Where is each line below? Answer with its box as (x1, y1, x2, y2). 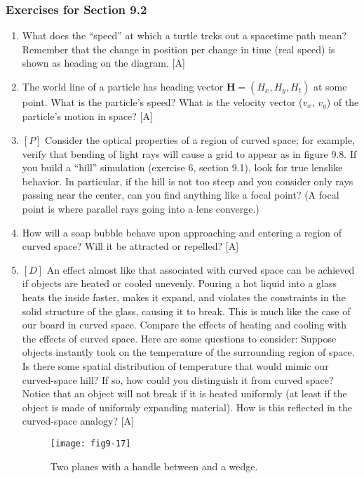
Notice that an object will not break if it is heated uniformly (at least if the (22, 386, 347, 401)
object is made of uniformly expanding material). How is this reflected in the (22, 399, 352, 414)
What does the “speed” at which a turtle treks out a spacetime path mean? (22, 28, 347, 43)
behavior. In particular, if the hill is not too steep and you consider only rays (22, 173, 353, 188)
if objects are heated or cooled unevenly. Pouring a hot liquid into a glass (22, 276, 337, 291)
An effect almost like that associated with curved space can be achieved (46, 262, 355, 277)
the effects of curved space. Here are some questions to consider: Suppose (22, 331, 337, 345)
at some (313, 79, 347, 93)
